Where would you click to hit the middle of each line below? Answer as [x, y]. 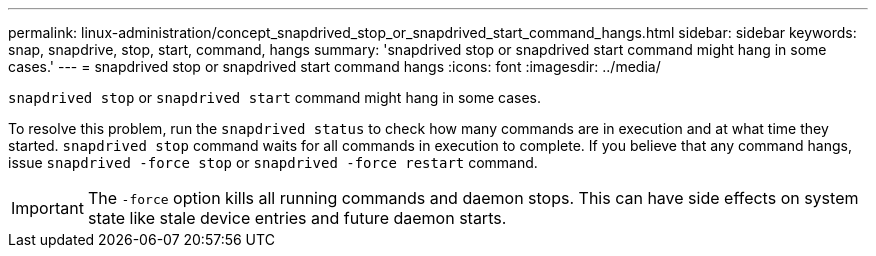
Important [47, 208]
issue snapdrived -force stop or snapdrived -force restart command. [273, 162]
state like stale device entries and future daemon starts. [297, 218]
